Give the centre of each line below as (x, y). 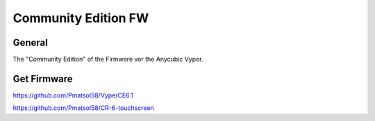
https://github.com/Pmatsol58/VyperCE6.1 (73, 95)
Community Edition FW (81, 18)
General (31, 43)
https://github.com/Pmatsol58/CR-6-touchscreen (83, 108)
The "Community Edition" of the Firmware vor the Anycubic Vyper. (108, 59)
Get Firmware (43, 78)
